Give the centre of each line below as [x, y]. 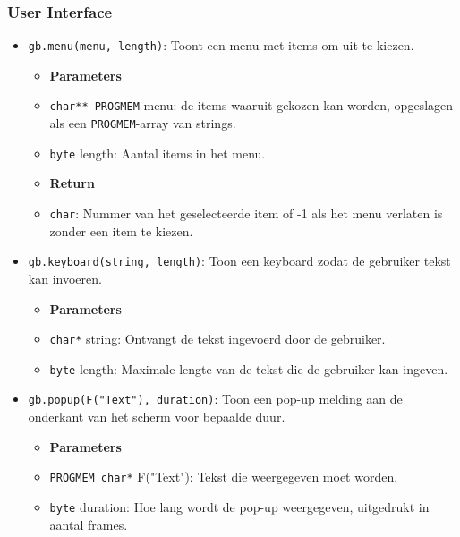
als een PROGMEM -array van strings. [143, 123]
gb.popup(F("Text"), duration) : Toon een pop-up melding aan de [215, 399]
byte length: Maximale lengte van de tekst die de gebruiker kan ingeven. [249, 368]
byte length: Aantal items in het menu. [158, 153]
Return [72, 183]
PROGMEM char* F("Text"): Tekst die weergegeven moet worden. [224, 477]
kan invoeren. [65, 278]
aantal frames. [89, 524]
